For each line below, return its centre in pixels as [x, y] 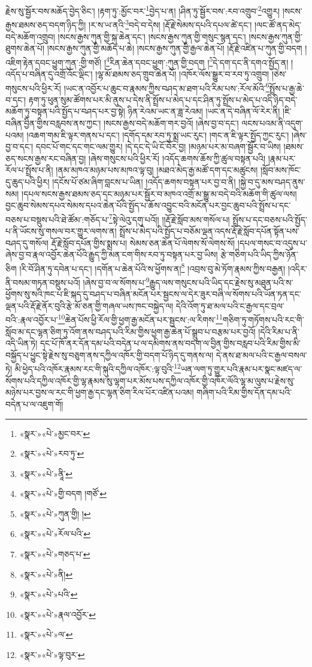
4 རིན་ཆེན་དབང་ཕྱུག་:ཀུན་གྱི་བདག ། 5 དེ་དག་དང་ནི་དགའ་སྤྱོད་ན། [197, 61]
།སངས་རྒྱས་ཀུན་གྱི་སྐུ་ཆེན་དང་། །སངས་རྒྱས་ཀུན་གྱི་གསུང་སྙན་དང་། [152, 36]
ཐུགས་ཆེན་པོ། [25, 48]
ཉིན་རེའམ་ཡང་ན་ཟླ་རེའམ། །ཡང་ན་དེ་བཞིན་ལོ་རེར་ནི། [204, 111]
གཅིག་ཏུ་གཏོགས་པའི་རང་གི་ [263, 320]
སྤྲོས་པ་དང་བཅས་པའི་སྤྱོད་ [270, 219]
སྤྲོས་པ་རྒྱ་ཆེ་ [287, 88]
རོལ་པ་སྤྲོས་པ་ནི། [29, 170]
